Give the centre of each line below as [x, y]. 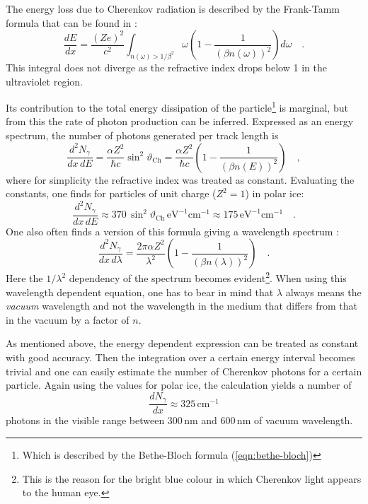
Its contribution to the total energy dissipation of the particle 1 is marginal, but [177, 106]
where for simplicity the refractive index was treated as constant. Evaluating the [180, 179]
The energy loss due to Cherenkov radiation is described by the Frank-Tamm [173, 8]
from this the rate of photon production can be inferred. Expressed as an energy [180, 121]
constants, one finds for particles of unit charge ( [111, 193]
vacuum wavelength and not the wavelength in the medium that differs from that [182, 306]
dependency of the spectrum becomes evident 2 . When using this [208, 277]
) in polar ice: [275, 193]
